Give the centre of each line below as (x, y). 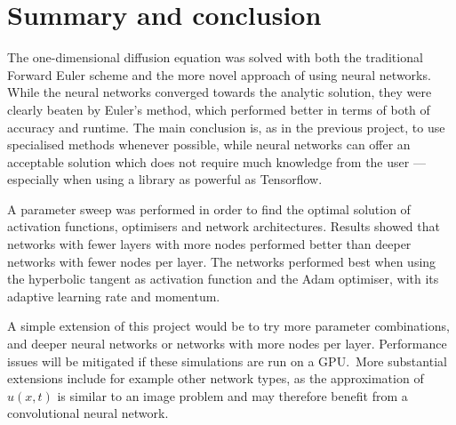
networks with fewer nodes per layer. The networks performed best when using (222, 261)
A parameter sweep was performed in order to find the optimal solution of (209, 208)
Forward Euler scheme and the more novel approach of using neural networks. (219, 74)
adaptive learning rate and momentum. (114, 296)
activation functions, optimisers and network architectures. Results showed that (224, 226)
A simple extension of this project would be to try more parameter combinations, (228, 326)
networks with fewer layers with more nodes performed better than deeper (209, 244)
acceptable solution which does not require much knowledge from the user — (216, 161)
